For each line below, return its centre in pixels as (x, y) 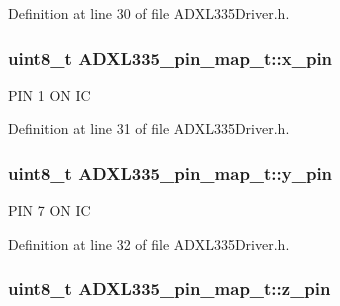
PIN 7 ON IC (49, 210)
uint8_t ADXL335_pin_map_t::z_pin (169, 288)
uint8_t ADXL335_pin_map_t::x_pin (170, 57)
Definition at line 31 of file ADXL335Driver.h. (149, 128)
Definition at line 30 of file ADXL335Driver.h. (149, 13)
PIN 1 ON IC (49, 94)
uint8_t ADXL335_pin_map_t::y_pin (170, 172)
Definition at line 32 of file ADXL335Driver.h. (149, 243)
